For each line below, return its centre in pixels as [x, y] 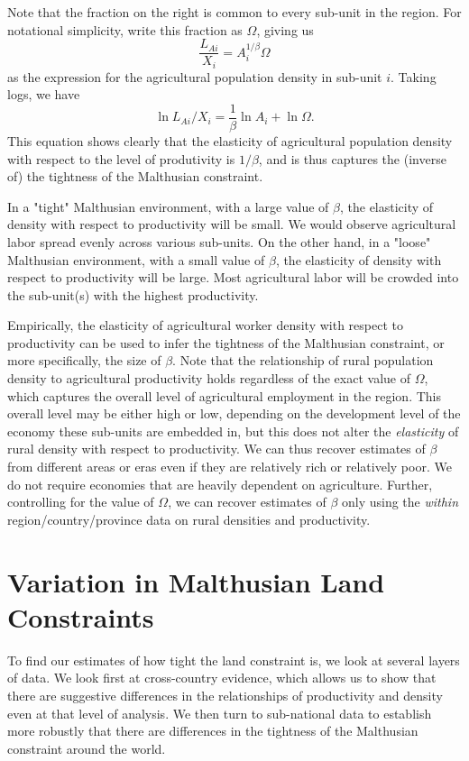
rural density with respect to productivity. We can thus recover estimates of [216, 449]
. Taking [414, 76]
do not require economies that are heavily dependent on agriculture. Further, [220, 484]
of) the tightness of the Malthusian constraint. [135, 176]
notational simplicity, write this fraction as [125, 29]
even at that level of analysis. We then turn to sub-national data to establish [220, 713]
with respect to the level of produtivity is [121, 158]
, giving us [285, 29]
